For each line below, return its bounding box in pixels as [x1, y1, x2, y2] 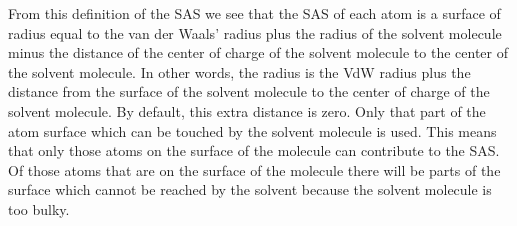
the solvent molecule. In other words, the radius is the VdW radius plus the [8, 61, 471, 82]
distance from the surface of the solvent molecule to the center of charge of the [8, 81, 490, 102]
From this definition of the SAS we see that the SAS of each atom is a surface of [8, 3, 501, 23]
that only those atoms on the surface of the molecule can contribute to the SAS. [8, 140, 500, 161]
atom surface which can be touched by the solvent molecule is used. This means [8, 120, 497, 141]
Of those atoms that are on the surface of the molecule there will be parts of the [8, 159, 501, 180]
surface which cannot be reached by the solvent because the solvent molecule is [8, 179, 492, 200]
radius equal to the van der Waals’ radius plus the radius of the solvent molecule [8, 22, 502, 43]
